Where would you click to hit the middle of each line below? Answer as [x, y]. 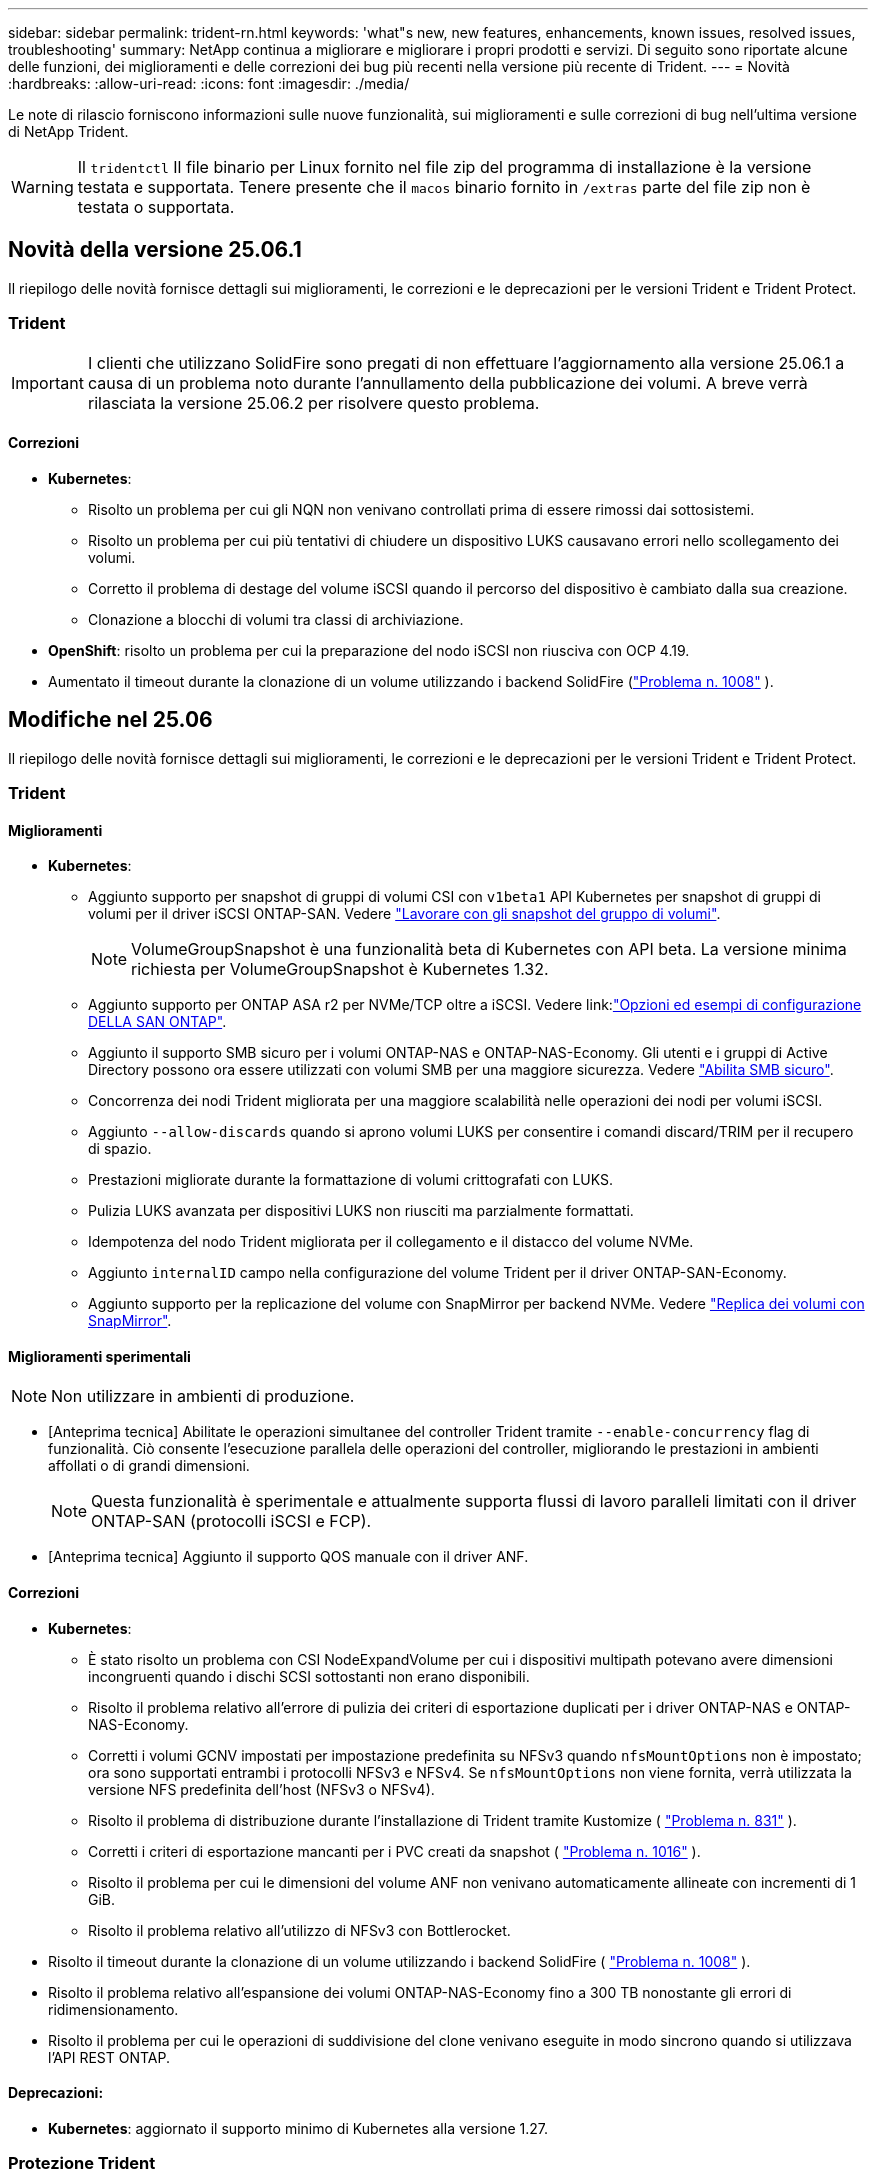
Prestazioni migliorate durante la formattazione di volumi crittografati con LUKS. [351, 1180]
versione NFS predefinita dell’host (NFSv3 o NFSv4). [261, 1789]
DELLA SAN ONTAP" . [157, 1022]
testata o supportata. [156, 207]
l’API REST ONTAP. [109, 2057]
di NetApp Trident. [68, 131]
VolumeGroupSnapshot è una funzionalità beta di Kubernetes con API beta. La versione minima [489, 949]
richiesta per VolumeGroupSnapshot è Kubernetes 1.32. [340, 969]
